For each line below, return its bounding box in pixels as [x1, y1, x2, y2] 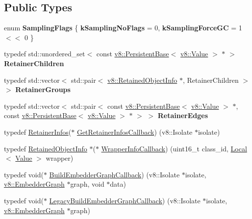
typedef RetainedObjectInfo [4, 143, 87, 153]
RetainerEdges [157, 110, 208, 121]
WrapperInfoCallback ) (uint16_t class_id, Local [101, 143, 247, 153]
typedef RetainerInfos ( [4, 126, 72, 137]
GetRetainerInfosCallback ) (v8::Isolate [76, 126, 193, 137]
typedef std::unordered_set [4, 49, 85, 59]
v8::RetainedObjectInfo [107, 74, 177, 85]
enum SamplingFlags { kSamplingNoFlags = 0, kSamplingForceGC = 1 [4, 23, 242, 33]
